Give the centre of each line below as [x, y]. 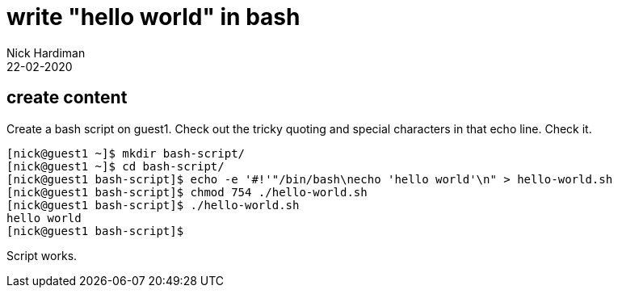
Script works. [42, 255]
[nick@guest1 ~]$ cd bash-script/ [116, 166]
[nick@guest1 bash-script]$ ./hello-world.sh [153, 205]
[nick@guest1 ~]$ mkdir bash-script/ [126, 153]
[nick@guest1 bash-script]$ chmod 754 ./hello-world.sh [187, 192]
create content [67, 98]
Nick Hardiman [46, 52]
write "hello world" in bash [153, 17]
